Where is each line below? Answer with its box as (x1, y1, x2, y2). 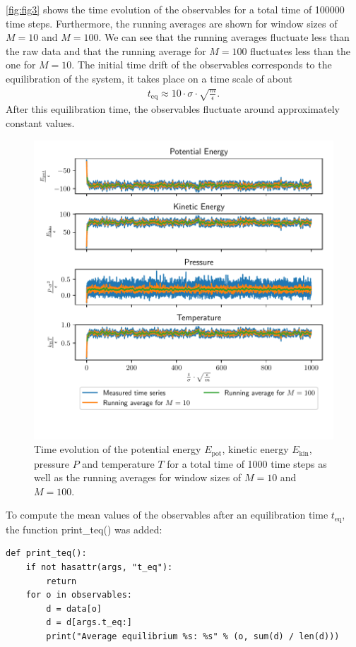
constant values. (6, 115, 75, 130)
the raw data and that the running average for (6, 43, 206, 58)
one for (6, 57, 36, 72)
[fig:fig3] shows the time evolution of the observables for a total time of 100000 (6, 2, 345, 16)
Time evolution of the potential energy (34, 442, 201, 456)
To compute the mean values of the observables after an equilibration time (6, 507, 328, 522)
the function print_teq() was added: (6, 521, 162, 536)
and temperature (82, 456, 155, 471)
